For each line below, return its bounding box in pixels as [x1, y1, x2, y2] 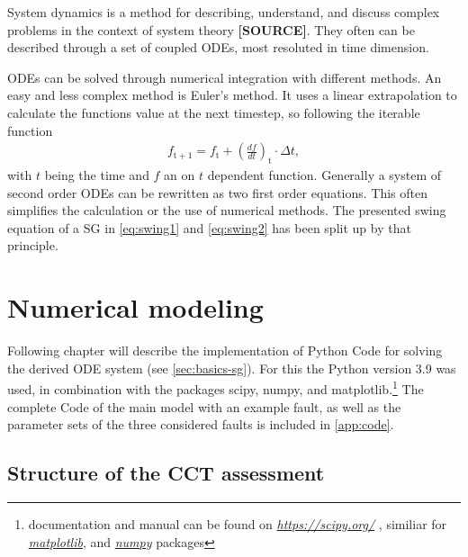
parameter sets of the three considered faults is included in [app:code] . [7, 415, 394, 434]
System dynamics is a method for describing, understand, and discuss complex [7, 3, 440, 21]
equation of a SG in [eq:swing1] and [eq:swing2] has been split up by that [7, 218, 411, 237]
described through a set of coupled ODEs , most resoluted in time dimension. [7, 38, 429, 57]
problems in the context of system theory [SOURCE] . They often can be [7, 20, 415, 39]
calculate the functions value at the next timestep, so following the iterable [7, 103, 420, 121]
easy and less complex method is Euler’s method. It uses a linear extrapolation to [7, 85, 457, 104]
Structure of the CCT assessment [7, 459, 325, 487]
